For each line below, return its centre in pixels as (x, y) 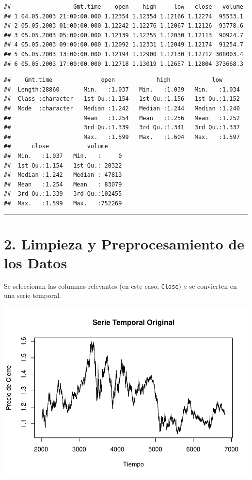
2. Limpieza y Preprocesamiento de (124, 243)
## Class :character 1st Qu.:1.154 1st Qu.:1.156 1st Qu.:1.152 (122, 99)
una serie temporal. (32, 295)
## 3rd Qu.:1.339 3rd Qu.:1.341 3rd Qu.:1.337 (122, 128)
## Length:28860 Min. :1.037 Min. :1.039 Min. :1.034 (122, 89)
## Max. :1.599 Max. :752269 (63, 203)
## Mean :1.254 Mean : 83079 (63, 184)
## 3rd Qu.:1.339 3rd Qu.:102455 (63, 194)
